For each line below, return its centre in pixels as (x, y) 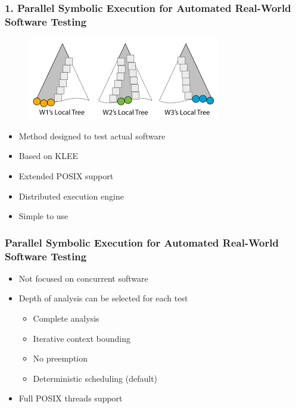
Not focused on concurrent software (83, 278)
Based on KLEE (49, 156)
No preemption (60, 358)
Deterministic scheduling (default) (95, 378)
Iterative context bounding (82, 338)
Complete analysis (66, 318)
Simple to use (43, 216)
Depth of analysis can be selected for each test (103, 298)
